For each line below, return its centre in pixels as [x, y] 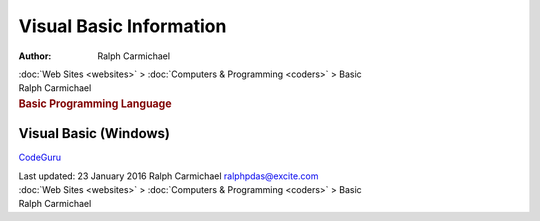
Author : [35, 56]
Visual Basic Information [122, 26]
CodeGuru [40, 157]
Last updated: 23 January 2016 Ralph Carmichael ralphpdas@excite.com [168, 176]
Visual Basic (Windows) [94, 133]
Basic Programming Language [95, 103]
